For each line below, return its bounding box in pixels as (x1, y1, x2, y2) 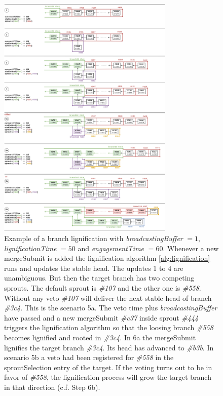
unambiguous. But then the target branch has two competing (4, 272, 195, 283)
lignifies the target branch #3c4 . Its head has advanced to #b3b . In (4, 342, 214, 352)
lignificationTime (4, 243, 57, 253)
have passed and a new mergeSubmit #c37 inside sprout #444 (4, 312, 199, 323)
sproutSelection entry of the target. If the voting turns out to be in (4, 362, 212, 372)
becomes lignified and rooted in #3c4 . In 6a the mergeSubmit (4, 332, 196, 343)
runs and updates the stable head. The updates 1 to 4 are (4, 262, 183, 273)
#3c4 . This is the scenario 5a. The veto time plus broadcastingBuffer (4, 302, 217, 313)
